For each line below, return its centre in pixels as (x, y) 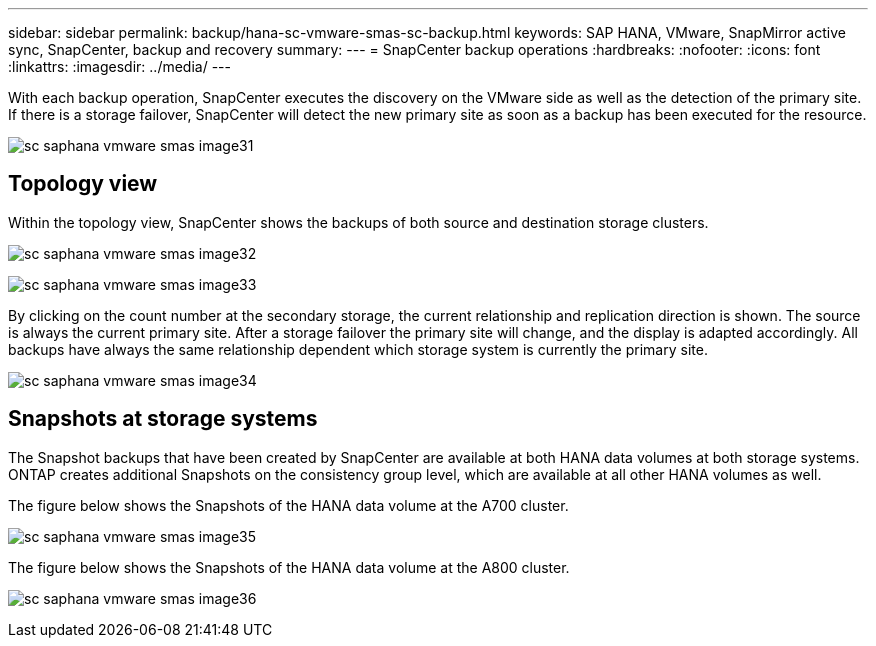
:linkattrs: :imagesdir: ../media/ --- (119, 66)
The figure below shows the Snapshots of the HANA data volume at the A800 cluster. (289, 567)
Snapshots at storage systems (163, 419)
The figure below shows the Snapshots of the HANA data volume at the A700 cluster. (288, 505)
